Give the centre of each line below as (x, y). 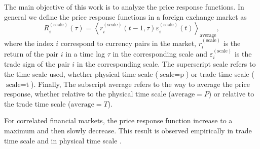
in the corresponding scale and (160, 54)
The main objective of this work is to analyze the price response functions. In (124, 7)
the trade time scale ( (38, 103)
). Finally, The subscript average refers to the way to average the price (140, 84)
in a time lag (85, 54)
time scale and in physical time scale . (63, 140)
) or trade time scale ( (220, 74)
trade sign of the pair (37, 64)
